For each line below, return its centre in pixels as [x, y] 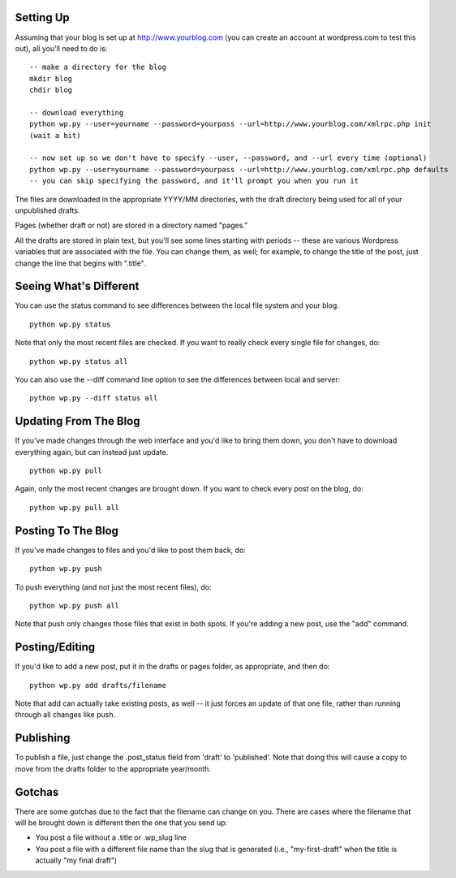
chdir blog [51, 90]
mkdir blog [51, 78]
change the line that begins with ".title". [80, 263]
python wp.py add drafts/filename [98, 685]
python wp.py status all [79, 361]
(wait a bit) [55, 135]
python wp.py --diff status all [94, 398]
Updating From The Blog [78, 421]
